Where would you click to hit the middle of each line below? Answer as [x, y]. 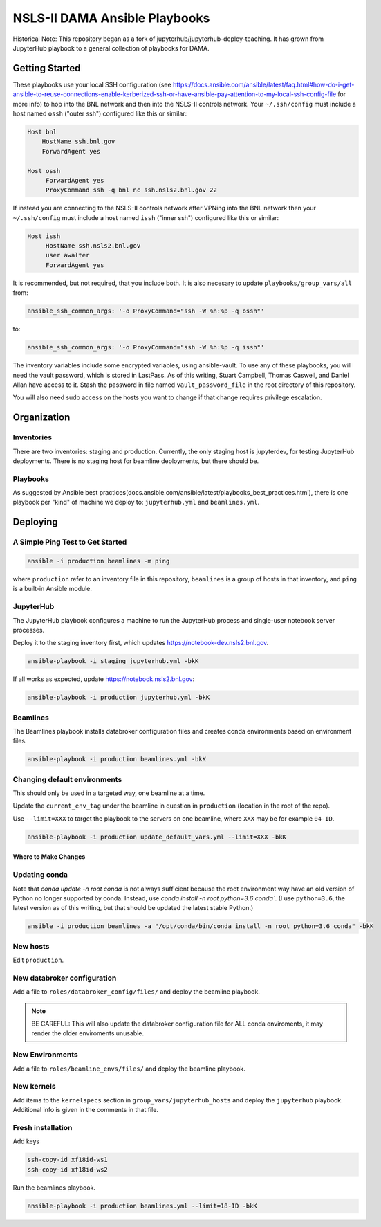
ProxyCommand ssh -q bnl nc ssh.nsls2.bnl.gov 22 [131, 190]
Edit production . [38, 960]
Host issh [44, 236]
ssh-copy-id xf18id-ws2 [68, 1169]
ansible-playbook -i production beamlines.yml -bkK [117, 759]
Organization [41, 418]
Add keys [26, 1141]
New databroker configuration [65, 978]
